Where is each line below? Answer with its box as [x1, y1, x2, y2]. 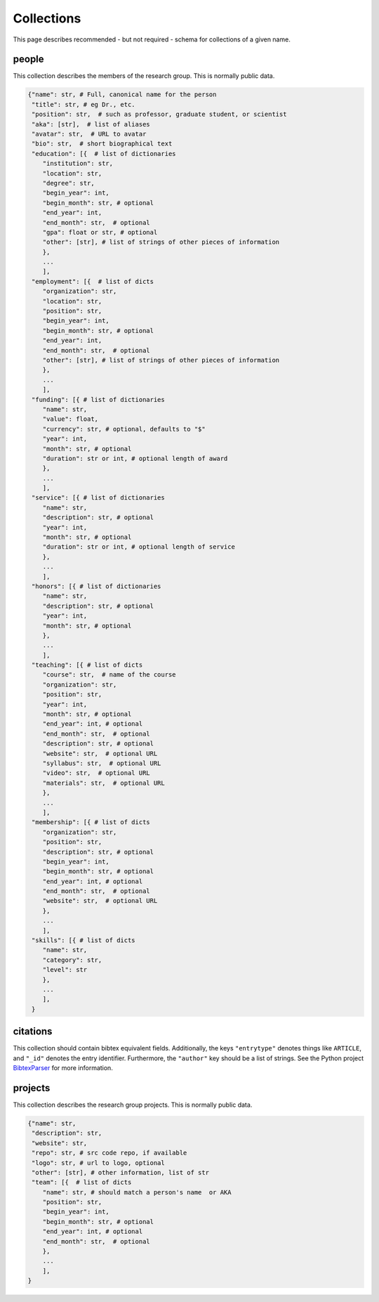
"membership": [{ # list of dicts [32, 819, 150, 826]
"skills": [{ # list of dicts [32, 937, 136, 944]
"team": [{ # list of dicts [32, 1178, 132, 1187]
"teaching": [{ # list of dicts [32, 661, 143, 669]
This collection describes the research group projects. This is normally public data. [13, 1100, 253, 1109]
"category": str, [42, 956, 102, 964]
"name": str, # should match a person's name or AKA [42, 1188, 232, 1196]
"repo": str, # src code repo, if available [32, 1149, 187, 1157]
